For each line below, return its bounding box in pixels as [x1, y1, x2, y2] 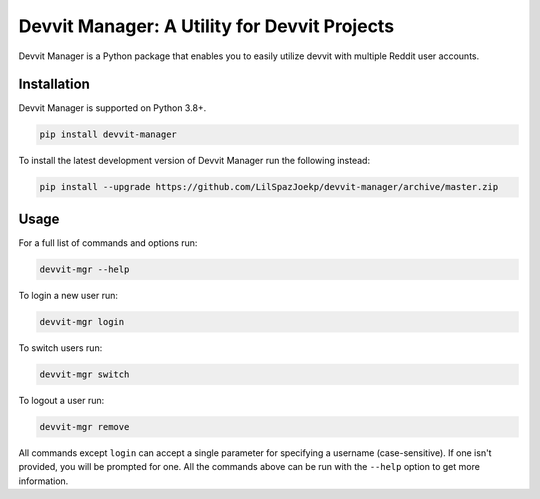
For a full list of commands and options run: [18, 236, 198, 249]
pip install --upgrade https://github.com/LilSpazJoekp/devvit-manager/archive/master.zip [39, 181, 499, 193]
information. [18, 475, 69, 487]
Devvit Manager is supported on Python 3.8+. [18, 102, 207, 114]
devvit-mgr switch [39, 368, 130, 380]
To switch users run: [18, 341, 103, 354]
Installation [18, 76, 90, 93]
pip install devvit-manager [39, 129, 177, 140]
